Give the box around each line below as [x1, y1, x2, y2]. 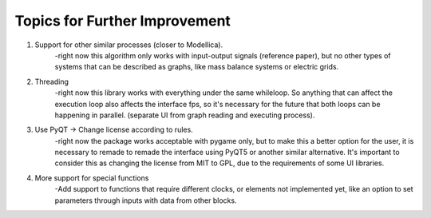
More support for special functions [34, 172, 149, 183]
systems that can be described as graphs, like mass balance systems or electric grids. [54, 62, 339, 72]
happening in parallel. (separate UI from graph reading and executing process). [54, 110, 315, 120]
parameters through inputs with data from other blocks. [54, 196, 237, 205]
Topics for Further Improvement [14, 12, 231, 30]
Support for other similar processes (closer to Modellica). [34, 40, 223, 50]
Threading [34, 77, 69, 86]
